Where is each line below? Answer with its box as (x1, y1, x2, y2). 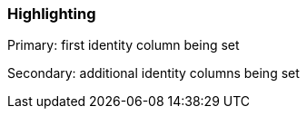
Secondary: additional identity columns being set (7, 65, 300, 82)
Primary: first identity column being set (7, 37, 240, 53)
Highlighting (7, 5, 96, 23)
